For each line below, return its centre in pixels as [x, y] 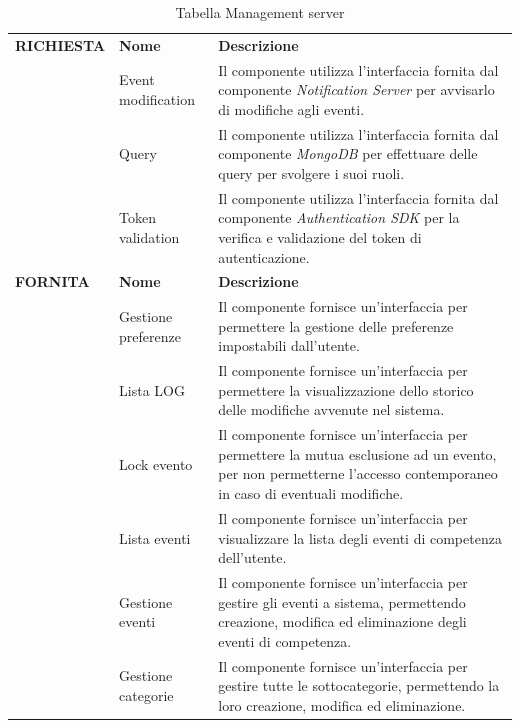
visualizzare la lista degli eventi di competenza [360, 537]
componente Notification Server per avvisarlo [356, 89]
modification [157, 99]
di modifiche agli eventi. [291, 108]
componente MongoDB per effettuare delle [348, 153]
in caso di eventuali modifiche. [311, 493]
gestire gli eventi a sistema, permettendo [342, 601]
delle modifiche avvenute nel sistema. [331, 409]
